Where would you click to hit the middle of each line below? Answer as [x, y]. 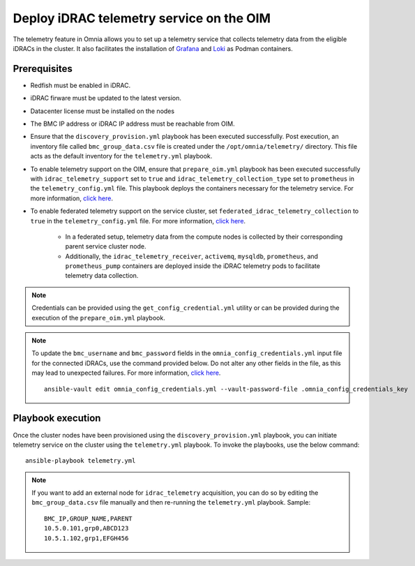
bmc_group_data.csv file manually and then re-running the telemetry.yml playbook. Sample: [171, 502]
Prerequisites [43, 69]
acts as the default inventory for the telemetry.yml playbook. [121, 156]
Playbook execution [57, 418]
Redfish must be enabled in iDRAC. [81, 85]
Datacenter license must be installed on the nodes [102, 111]
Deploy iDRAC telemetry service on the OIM [142, 18]
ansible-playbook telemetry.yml [81, 461]
